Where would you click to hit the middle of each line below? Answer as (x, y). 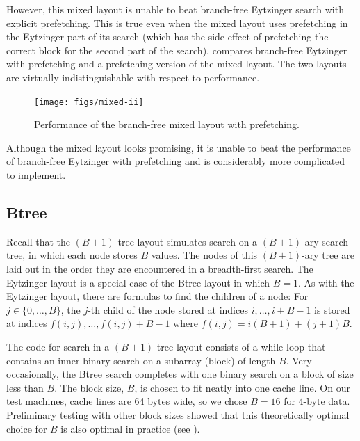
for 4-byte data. (317, 401)
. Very (299, 360)
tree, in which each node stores (72, 255)
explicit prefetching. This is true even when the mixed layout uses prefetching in (177, 23)
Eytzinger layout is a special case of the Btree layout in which (138, 282)
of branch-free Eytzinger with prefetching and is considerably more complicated (176, 161)
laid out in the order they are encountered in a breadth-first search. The (160, 268)
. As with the (326, 282)
